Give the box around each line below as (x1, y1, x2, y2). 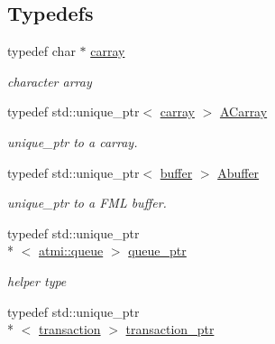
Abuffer (217, 163, 260, 181)
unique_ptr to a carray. (7, 132, 138, 151)
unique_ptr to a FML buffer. (7, 193, 167, 212)
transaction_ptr (125, 320, 215, 339)
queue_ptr (128, 241, 187, 260)
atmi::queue (39, 241, 104, 260)
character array (7, 71, 92, 90)
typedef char (7, 42, 76, 60)
